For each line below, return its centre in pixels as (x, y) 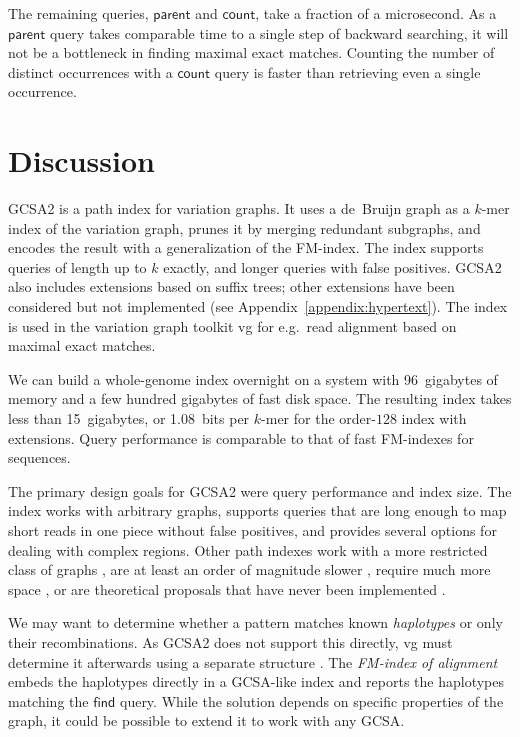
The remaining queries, (78, 13)
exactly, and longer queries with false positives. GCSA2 (332, 266)
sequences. (39, 457)
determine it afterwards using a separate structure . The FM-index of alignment (253, 661)
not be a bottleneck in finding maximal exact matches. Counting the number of (251, 52)
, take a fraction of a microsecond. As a (376, 13)
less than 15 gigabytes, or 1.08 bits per (129, 418)
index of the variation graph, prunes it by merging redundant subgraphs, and (244, 227)
